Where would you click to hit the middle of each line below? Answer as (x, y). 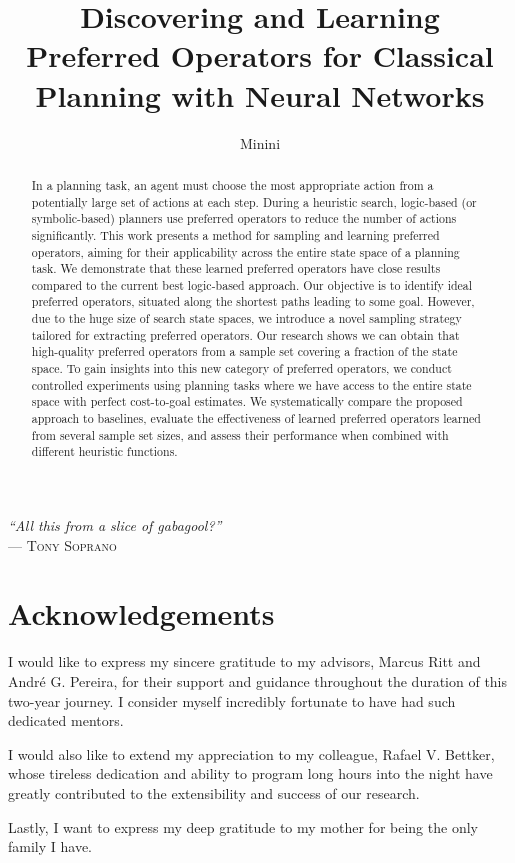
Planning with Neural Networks (260, 94)
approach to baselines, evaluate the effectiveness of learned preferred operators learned (256, 418)
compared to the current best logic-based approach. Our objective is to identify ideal (252, 284)
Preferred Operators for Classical (260, 55)
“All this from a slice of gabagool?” (115, 525)
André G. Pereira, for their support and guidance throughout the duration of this (258, 680)
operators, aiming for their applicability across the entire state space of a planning (245, 251)
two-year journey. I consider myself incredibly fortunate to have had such (232, 700)
